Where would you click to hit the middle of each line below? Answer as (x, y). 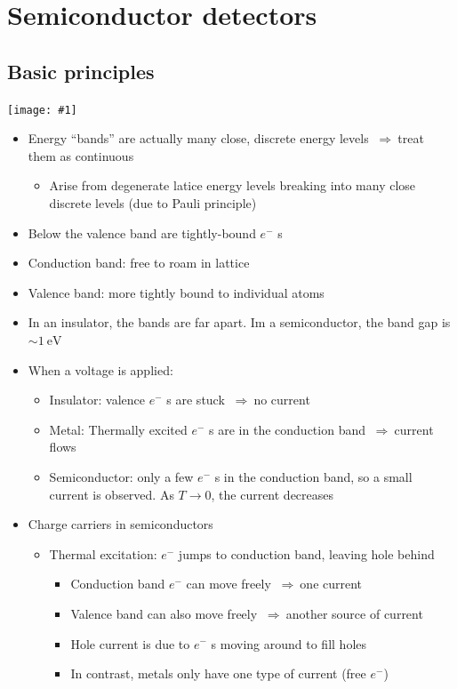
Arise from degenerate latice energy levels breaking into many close (233, 185)
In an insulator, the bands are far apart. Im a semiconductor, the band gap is (239, 322)
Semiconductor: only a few (121, 476)
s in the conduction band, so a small (313, 476)
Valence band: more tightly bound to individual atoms (176, 292)
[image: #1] (42, 110)
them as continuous (81, 155)
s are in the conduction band (287, 429)
